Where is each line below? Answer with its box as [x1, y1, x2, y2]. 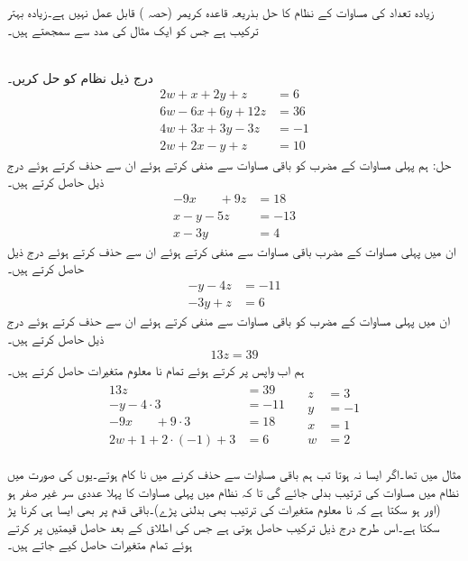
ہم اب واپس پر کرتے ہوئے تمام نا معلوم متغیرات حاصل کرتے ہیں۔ [7, 361, 305, 380]
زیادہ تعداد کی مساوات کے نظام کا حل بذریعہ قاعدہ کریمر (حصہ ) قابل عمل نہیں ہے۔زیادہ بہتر [7, 3, 435, 21]
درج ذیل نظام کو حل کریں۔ [7, 68, 154, 87]
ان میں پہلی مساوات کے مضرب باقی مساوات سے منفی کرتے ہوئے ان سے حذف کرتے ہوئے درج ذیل [7, 241, 456, 260]
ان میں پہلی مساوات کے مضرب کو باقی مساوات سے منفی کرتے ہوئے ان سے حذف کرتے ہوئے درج [7, 311, 451, 330]
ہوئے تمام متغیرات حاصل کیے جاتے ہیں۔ [7, 535, 193, 554]
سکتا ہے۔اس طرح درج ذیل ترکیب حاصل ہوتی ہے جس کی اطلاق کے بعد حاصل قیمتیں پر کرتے [7, 517, 440, 536]
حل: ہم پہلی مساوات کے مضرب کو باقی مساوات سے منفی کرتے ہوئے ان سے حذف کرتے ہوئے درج [7, 154, 452, 173]
